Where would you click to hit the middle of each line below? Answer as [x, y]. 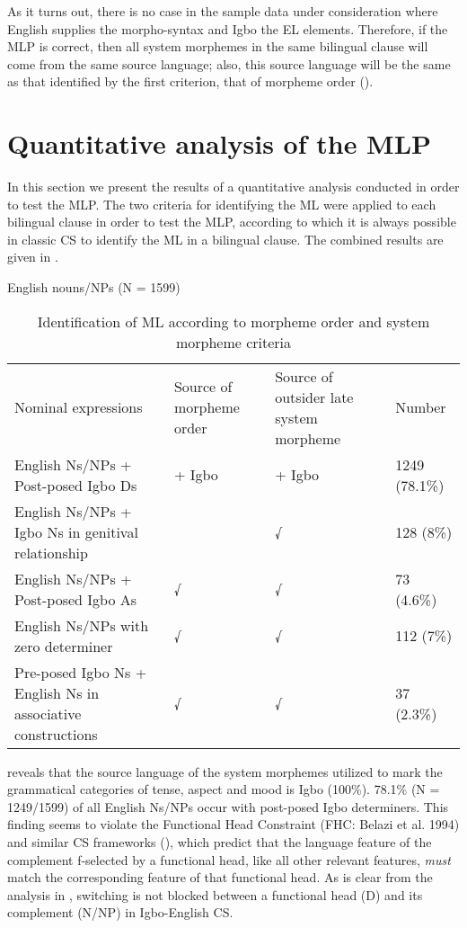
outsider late [314, 397]
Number [421, 407]
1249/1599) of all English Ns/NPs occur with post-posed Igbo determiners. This [228, 806]
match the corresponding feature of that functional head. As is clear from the [220, 877]
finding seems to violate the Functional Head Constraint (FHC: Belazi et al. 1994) [233, 824]
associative [48, 713]
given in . [33, 257]
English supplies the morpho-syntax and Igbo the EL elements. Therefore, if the [228, 28]
